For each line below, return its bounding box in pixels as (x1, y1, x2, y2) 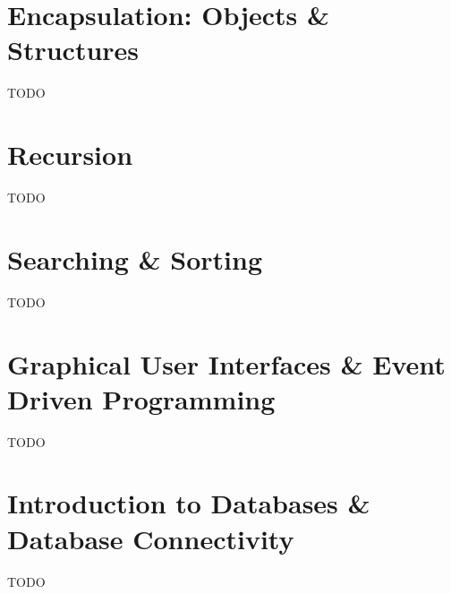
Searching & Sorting (7, 240, 262, 277)
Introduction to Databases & (7, 485, 370, 521)
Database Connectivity (7, 520, 294, 556)
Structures (7, 31, 140, 68)
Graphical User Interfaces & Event (7, 345, 446, 382)
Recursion (7, 136, 133, 173)
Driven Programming (7, 380, 276, 417)
